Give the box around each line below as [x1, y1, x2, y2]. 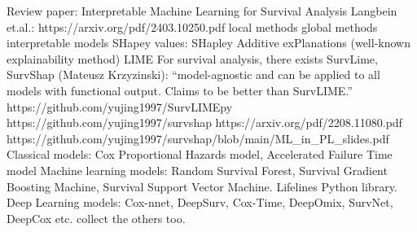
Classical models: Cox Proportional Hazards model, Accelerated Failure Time [7, 146, 393, 163]
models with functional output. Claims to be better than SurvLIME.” [7, 81, 353, 98]
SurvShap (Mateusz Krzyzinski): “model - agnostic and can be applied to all [7, 66, 380, 83]
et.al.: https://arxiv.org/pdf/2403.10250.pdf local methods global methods [7, 18, 378, 35]
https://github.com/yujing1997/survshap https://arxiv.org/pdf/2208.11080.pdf [7, 114, 402, 131]
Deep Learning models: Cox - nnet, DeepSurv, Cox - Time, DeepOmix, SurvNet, [7, 194, 393, 211]
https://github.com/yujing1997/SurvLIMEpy [7, 98, 233, 115]
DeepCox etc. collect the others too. [7, 209, 186, 226]
